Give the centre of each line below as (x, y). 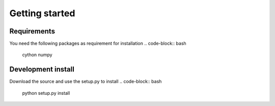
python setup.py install (46, 93)
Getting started (42, 13)
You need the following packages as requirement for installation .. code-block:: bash (98, 44)
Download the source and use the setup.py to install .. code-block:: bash (86, 82)
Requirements (32, 31)
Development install (42, 69)
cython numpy (37, 55)
